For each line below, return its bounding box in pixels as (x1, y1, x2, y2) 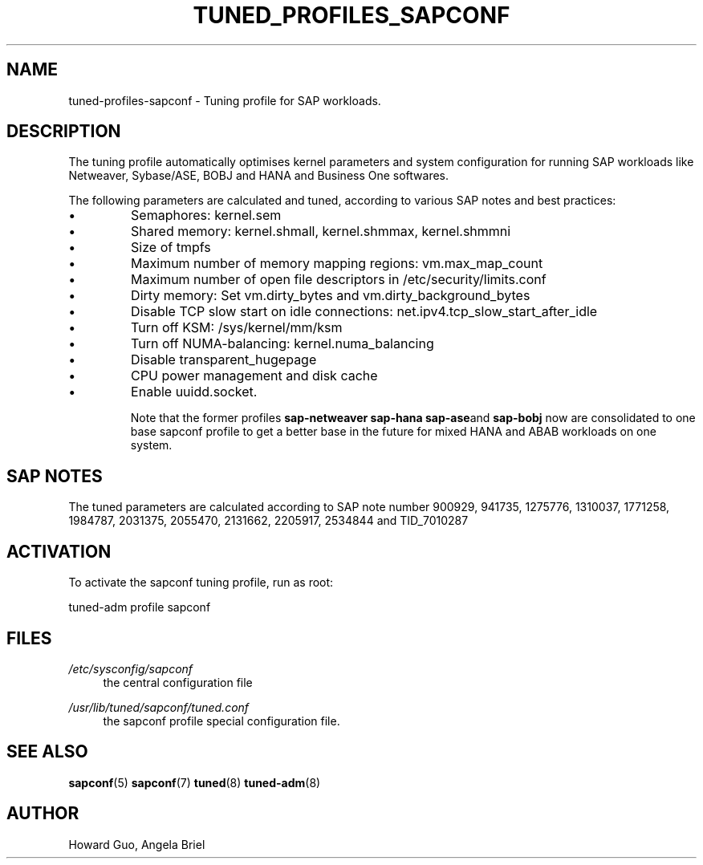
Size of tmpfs (131, 239, 211, 256)
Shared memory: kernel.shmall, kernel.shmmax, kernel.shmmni (131, 223, 511, 240)
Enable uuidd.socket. (131, 384, 258, 400)
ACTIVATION (6, 541, 112, 562)
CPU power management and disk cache (131, 368, 378, 384)
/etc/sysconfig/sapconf (68, 661, 193, 676)
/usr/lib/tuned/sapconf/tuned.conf (68, 700, 250, 714)
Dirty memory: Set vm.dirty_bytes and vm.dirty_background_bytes (131, 287, 530, 304)
